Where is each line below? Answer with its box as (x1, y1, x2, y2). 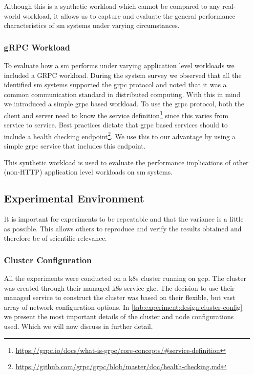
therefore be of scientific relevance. (4, 233, 107, 243)
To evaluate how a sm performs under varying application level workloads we (4, 60, 234, 70)
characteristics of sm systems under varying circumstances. (4, 20, 180, 30)
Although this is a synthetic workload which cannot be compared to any (4, 1, 220, 11)
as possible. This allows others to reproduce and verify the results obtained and (4, 223, 242, 233)
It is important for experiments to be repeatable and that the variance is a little (4, 214, 244, 224)
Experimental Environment (4, 191, 145, 206)
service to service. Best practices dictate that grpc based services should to (4, 120, 228, 130)
